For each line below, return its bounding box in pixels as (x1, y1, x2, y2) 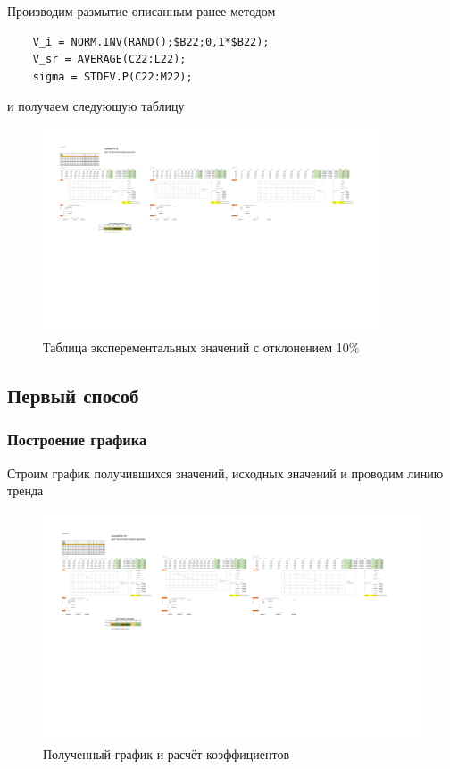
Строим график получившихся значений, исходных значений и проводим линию (7, 463, 444, 482)
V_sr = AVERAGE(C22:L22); (32, 53, 187, 66)
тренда (7, 481, 44, 500)
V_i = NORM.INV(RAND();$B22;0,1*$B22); (32, 35, 270, 48)
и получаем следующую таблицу (7, 97, 185, 115)
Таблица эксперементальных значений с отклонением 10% (43, 337, 360, 356)
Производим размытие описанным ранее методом (7, 2, 276, 20)
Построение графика (7, 428, 147, 451)
